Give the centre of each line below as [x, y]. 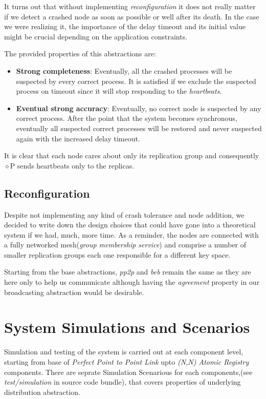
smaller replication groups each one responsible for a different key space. [117, 254]
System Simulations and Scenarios [127, 327]
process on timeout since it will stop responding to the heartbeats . [119, 91]
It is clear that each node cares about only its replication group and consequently [132, 155]
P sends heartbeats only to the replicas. [72, 165]
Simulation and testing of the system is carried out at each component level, [124, 352]
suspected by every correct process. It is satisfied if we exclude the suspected [136, 81]
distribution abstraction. [42, 392]
